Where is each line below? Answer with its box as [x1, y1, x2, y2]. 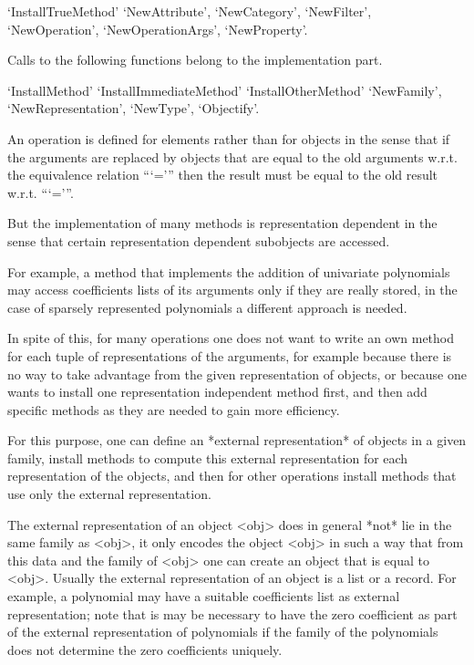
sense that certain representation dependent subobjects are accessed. [7, 231, 390, 250]
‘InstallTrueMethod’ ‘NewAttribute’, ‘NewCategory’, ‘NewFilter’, [7, 2, 372, 20]
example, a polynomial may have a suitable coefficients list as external [7, 587, 400, 606]
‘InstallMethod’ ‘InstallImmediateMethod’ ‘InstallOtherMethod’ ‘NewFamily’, [7, 80, 442, 99]
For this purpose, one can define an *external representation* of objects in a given [7, 431, 467, 450]
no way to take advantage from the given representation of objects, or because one [7, 364, 467, 383]
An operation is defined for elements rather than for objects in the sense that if [7, 129, 450, 148]
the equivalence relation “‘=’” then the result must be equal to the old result [7, 165, 438, 184]
